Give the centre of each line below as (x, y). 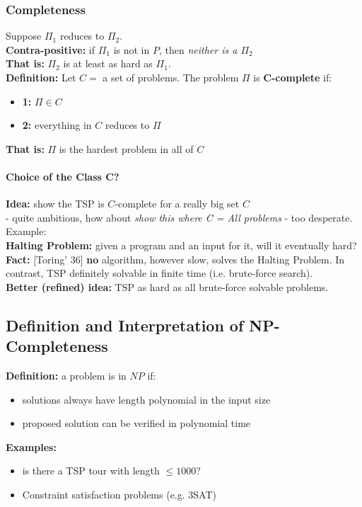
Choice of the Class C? (63, 176)
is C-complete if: (293, 77)
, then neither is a (198, 49)
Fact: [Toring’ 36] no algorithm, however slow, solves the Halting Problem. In (175, 259)
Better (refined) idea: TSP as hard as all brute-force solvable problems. (167, 286)
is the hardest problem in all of (126, 148)
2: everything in (57, 125)
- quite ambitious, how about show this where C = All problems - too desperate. (179, 217)
